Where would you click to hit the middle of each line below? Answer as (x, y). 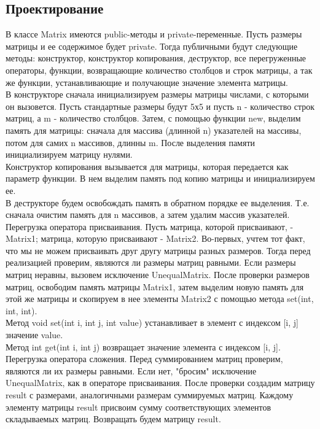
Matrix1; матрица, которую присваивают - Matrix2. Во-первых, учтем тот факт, (155, 238)
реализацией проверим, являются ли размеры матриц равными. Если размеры (151, 262)
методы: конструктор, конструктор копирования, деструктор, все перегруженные (156, 58)
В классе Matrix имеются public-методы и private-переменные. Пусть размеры (154, 34)
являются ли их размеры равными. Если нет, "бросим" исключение (131, 370)
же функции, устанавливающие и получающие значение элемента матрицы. (147, 82)
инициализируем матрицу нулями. (69, 154)
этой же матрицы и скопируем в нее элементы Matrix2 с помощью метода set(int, (160, 299)
